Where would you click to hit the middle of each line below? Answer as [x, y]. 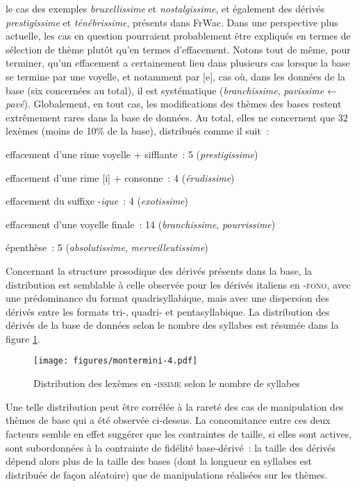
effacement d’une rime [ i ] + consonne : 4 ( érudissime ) [120, 177]
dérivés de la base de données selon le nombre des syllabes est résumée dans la [172, 325]
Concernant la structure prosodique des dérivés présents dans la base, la [159, 270]
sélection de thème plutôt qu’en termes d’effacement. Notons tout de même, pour [178, 49]
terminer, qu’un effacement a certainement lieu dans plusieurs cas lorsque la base [178, 63]
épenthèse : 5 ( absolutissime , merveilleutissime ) [107, 247]
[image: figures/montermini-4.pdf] [116, 361]
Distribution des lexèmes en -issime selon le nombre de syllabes [167, 383]
